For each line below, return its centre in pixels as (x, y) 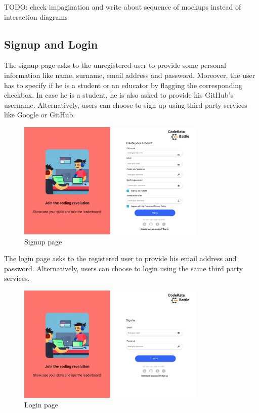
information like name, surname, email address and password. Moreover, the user (130, 75)
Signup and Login (51, 44)
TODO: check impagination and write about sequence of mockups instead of (123, 7)
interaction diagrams (36, 16)
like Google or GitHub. (40, 115)
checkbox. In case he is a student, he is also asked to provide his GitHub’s (119, 95)
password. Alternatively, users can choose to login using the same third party (124, 268)
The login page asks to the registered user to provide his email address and (120, 258)
